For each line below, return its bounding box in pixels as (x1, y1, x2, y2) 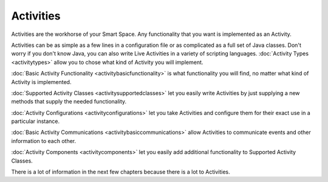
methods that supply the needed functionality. (11, 98, 127, 105)
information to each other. (11, 137, 77, 144)
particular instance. (11, 117, 60, 125)
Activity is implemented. (11, 78, 72, 85)
